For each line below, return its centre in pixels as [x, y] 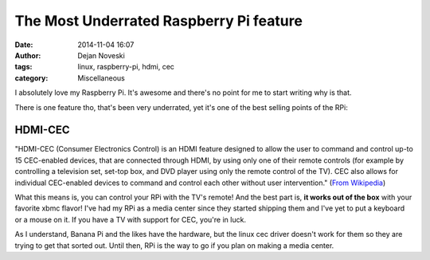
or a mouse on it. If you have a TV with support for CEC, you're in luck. [131, 219]
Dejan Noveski [101, 55]
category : [31, 78]
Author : [28, 55]
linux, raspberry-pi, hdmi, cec [126, 67]
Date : [24, 45]
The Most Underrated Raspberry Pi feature [158, 21]
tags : [23, 67]
